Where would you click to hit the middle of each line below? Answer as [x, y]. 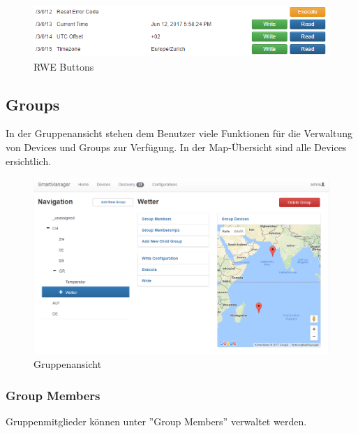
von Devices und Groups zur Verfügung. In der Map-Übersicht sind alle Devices [176, 147]
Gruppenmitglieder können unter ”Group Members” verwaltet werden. [156, 421]
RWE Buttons [64, 66]
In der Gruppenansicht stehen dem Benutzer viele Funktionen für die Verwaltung [179, 133]
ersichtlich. [29, 161]
